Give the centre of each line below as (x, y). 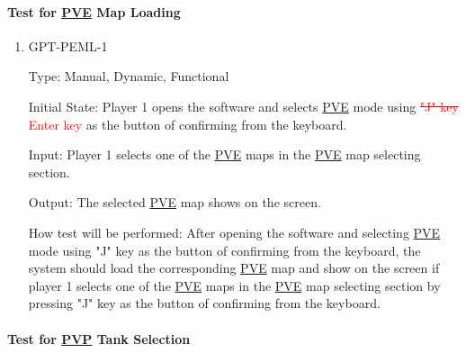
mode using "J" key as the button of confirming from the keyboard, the (224, 250)
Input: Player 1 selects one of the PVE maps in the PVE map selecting (224, 154)
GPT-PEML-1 (68, 45)
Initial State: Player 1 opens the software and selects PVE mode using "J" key (243, 106)
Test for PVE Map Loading (94, 11)
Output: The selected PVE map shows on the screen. (175, 202)
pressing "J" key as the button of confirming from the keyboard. (204, 303)
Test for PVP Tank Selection (99, 338)
